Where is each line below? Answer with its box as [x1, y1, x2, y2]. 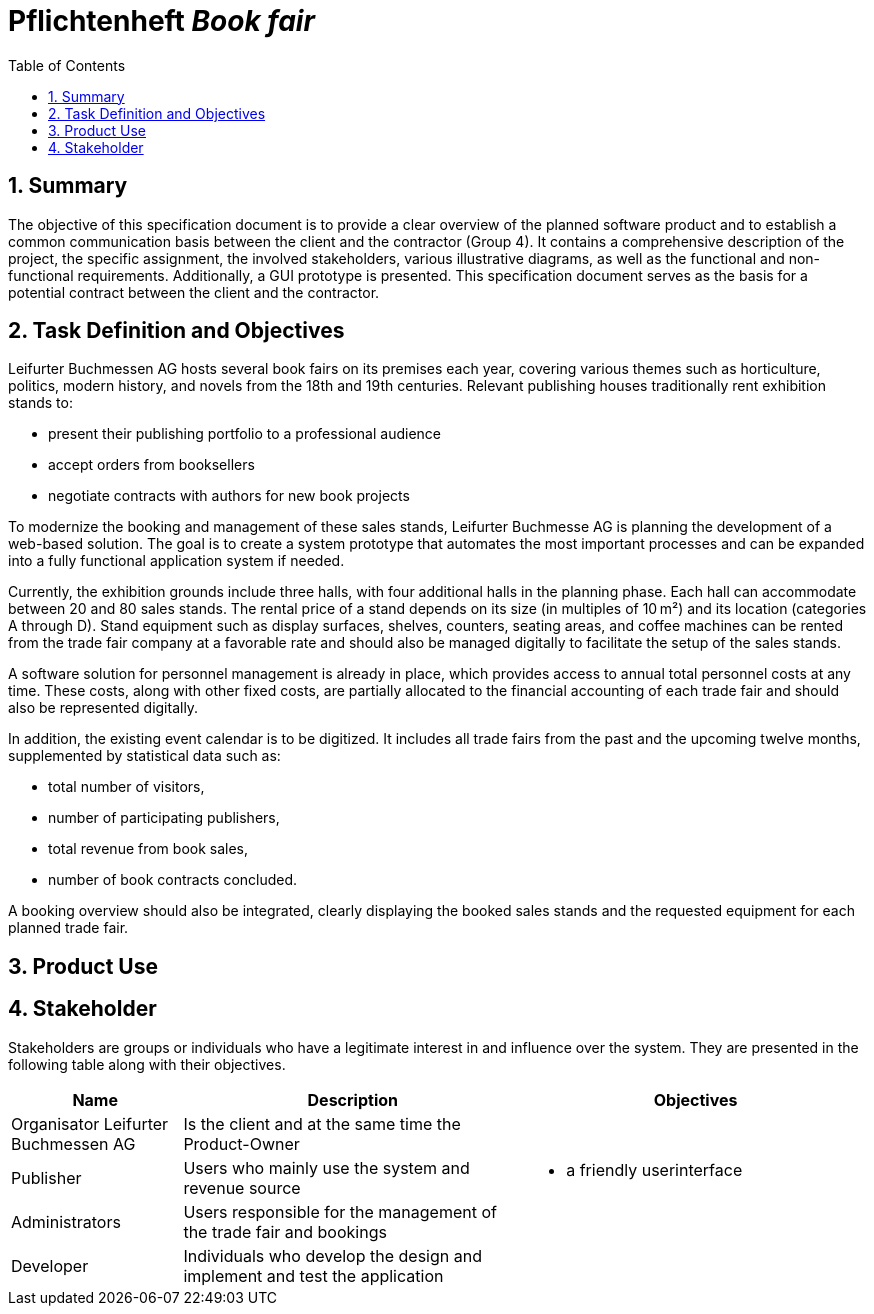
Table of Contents [8, 56, 126, 74]
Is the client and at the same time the [183, 1113, 461, 1134]
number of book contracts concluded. [48, 871, 298, 889]
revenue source [183, 1177, 301, 1198]
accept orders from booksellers [48, 456, 255, 474]
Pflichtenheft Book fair [8, 4, 315, 38]
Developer [11, 1255, 89, 1276]
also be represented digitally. [8, 699, 199, 717]
